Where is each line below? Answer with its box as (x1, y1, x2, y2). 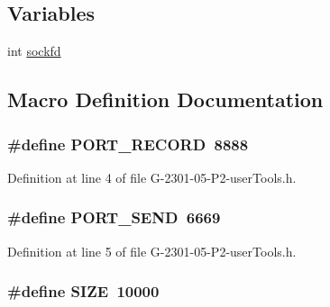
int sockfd (7, 41, 61, 60)
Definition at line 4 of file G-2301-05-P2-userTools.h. (7, 167, 297, 186)
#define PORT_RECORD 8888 (7, 132, 249, 155)
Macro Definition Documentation (7, 86, 324, 113)
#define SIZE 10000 (7, 280, 160, 302)
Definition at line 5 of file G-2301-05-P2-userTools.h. (7, 241, 297, 260)
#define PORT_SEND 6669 (7, 206, 221, 229)
